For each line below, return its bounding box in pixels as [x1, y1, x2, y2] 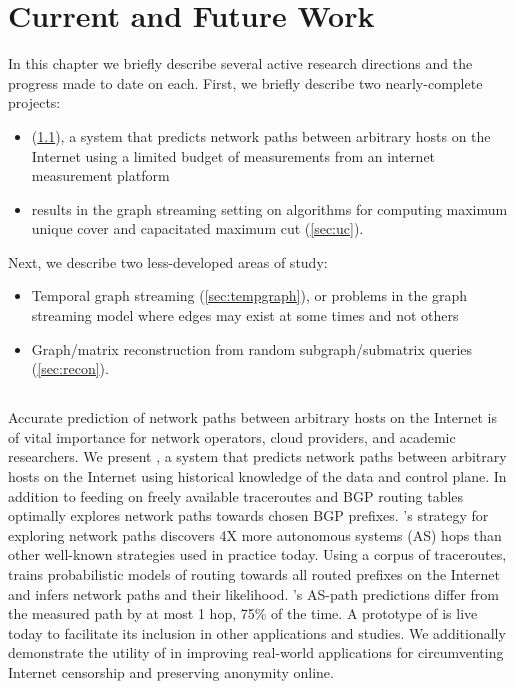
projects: [8, 92, 61, 113]
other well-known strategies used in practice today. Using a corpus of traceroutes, [8, 544, 507, 565]
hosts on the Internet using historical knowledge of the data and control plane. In [8, 466, 507, 487]
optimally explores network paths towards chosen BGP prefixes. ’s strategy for [8, 505, 489, 526]
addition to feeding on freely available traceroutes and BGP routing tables [8, 485, 464, 506]
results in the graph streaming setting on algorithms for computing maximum [31, 198, 508, 219]
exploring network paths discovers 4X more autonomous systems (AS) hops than [8, 524, 502, 545]
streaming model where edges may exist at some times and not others [31, 305, 459, 326]
